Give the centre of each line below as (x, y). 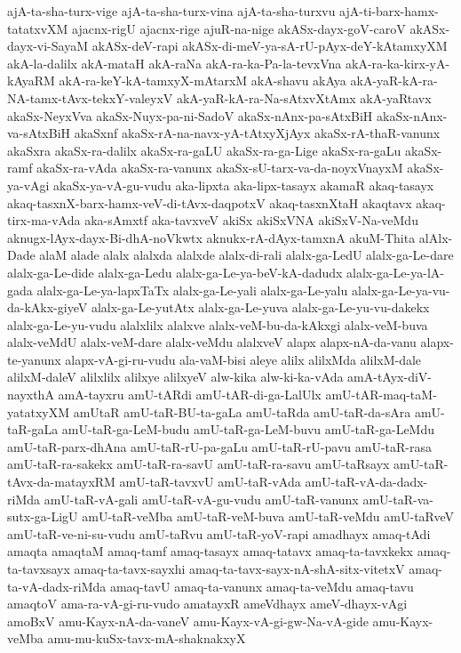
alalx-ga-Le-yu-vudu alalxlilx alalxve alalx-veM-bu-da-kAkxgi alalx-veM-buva (218, 324)
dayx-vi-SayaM (48, 46)
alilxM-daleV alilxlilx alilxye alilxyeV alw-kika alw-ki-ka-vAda (175, 377)
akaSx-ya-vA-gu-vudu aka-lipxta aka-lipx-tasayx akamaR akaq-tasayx (244, 185)
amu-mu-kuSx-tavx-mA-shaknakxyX (147, 638)
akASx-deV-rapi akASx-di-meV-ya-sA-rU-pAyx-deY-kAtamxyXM (270, 46)
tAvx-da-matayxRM (61, 482)
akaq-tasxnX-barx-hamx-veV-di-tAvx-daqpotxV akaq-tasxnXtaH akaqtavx (210, 202)
